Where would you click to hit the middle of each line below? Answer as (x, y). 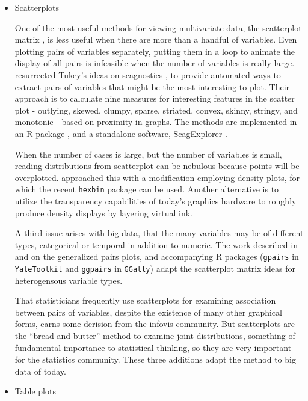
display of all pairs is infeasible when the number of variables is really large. (155, 63)
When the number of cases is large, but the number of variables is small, (148, 154)
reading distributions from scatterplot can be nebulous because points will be (157, 166)
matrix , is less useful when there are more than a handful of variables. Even (156, 39)
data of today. (40, 371)
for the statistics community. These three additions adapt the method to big (155, 359)
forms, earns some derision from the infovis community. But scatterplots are (155, 324)
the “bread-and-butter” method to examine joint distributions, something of (155, 336)
